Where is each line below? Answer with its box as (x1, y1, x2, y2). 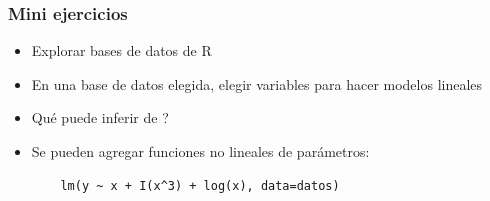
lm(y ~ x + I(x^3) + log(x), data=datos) (60, 178, 340, 193)
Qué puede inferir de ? (31, 107, 169, 128)
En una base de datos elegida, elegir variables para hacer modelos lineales (31, 73, 483, 94)
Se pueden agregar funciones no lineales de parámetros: (31, 141, 370, 161)
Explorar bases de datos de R (31, 40, 212, 61)
